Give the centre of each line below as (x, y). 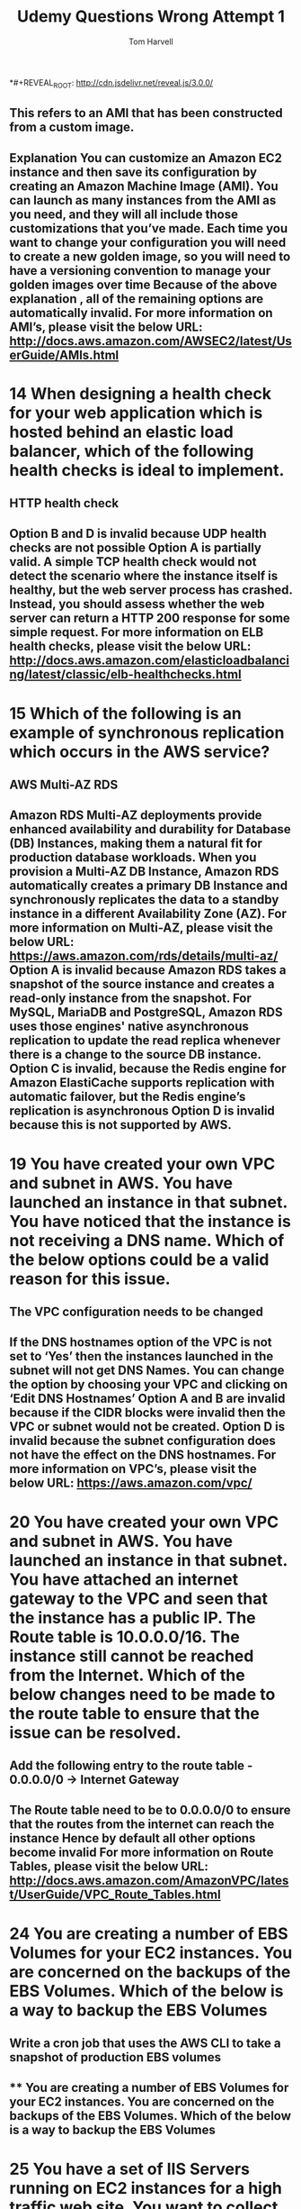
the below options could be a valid (139, 1259)
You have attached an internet (124, 1579)
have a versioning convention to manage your (140, 271)
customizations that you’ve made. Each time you (149, 228)
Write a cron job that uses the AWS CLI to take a (145, 2043)
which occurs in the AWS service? (140, 752)
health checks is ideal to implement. (147, 470)
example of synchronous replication (147, 732)
